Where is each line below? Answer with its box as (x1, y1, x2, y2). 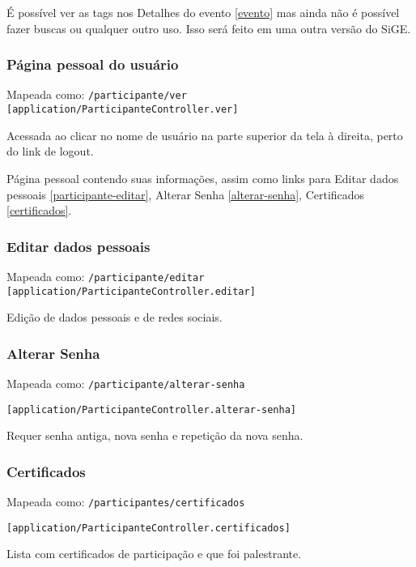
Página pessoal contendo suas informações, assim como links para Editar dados (6, 169, 399, 186)
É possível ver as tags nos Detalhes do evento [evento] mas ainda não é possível (6, 4, 400, 20)
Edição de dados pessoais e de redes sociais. (6, 309, 223, 326)
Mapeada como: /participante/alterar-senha (6, 375, 245, 392)
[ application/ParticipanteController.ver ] (6, 104, 239, 116)
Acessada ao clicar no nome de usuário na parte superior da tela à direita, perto (6, 126, 403, 143)
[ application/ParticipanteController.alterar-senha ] (6, 403, 296, 416)
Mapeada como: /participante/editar (6, 267, 205, 284)
